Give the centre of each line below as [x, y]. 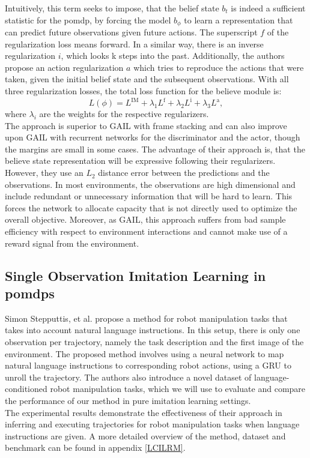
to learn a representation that [239, 20]
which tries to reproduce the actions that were [219, 67]
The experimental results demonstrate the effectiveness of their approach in [144, 412]
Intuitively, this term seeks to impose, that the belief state [112, 8]
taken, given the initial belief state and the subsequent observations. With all [147, 79]
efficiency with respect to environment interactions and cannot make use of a [146, 231]
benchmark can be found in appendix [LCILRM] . [95, 447]
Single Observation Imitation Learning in [135, 275]
